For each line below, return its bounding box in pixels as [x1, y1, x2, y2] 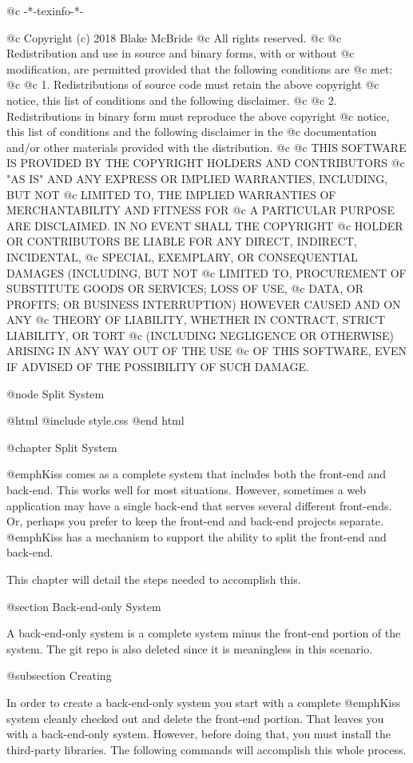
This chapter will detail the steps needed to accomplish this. [6, 571, 301, 587]
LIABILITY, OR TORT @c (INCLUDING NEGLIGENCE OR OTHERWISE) [6, 326, 395, 343]
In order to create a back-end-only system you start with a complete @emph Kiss [6, 693, 401, 710]
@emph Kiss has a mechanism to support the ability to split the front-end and [6, 528, 387, 545]
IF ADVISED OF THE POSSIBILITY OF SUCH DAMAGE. [6, 358, 309, 375]
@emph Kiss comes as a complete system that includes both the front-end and [6, 465, 386, 482]
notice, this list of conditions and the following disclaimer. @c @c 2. [6, 91, 337, 108]
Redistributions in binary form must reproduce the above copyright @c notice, [6, 107, 390, 124]
